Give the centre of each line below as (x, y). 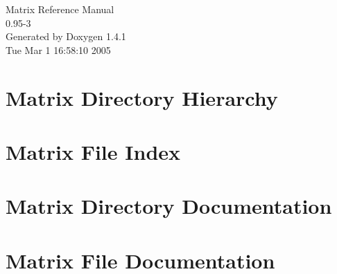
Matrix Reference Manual (60, 9)
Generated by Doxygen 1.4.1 (66, 36)
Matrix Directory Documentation (169, 206)
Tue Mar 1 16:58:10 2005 (58, 49)
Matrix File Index (93, 151)
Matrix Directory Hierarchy (142, 97)
